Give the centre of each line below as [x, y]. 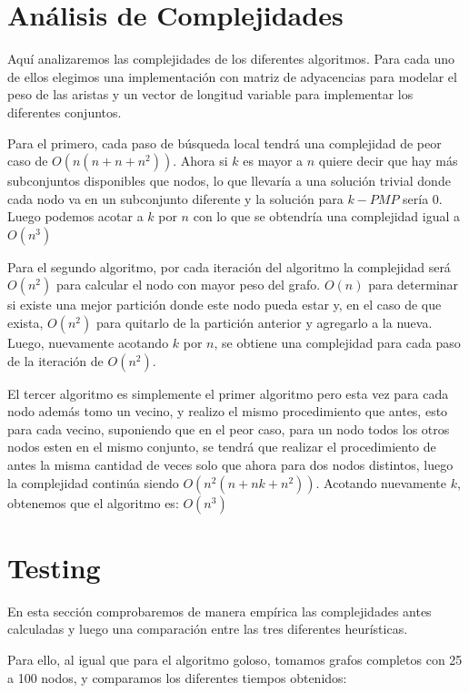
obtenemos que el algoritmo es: [93, 502]
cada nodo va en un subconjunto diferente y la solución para [175, 198]
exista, [25, 323]
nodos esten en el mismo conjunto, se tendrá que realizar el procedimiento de [222, 447]
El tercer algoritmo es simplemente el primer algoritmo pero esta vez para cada [228, 393]
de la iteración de [55, 360]
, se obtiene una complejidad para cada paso [337, 343]
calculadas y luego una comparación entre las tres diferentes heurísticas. [208, 629]
